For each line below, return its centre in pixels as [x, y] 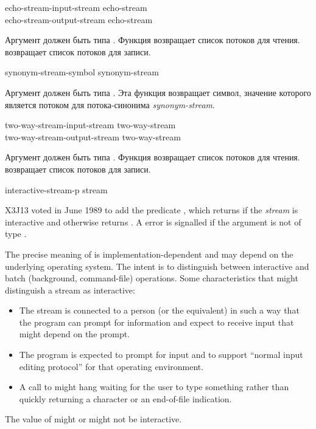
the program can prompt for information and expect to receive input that [156, 322]
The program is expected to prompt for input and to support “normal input [161, 355]
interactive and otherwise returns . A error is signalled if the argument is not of [153, 221]
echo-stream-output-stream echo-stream [79, 19]
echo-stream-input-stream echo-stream [76, 7]
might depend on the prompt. [75, 334]
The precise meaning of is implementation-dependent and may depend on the [149, 254]
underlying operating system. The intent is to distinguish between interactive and [157, 266]
